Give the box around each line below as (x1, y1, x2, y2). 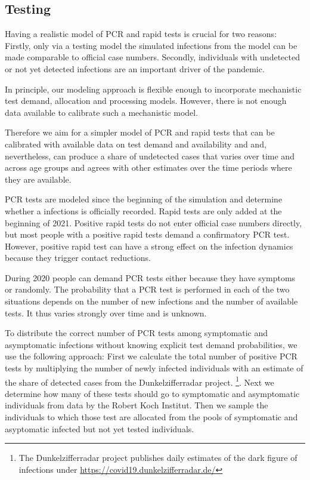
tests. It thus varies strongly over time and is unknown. (5, 306, 207, 319)
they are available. (5, 173, 72, 185)
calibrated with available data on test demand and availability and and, (5, 137, 266, 150)
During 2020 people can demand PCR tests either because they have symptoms (5, 271, 296, 284)
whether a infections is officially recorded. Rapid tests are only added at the (5, 204, 282, 217)
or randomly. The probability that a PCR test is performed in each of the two (5, 283, 290, 296)
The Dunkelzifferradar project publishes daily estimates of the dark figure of (18, 451, 297, 464)
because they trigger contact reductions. (5, 251, 151, 264)
